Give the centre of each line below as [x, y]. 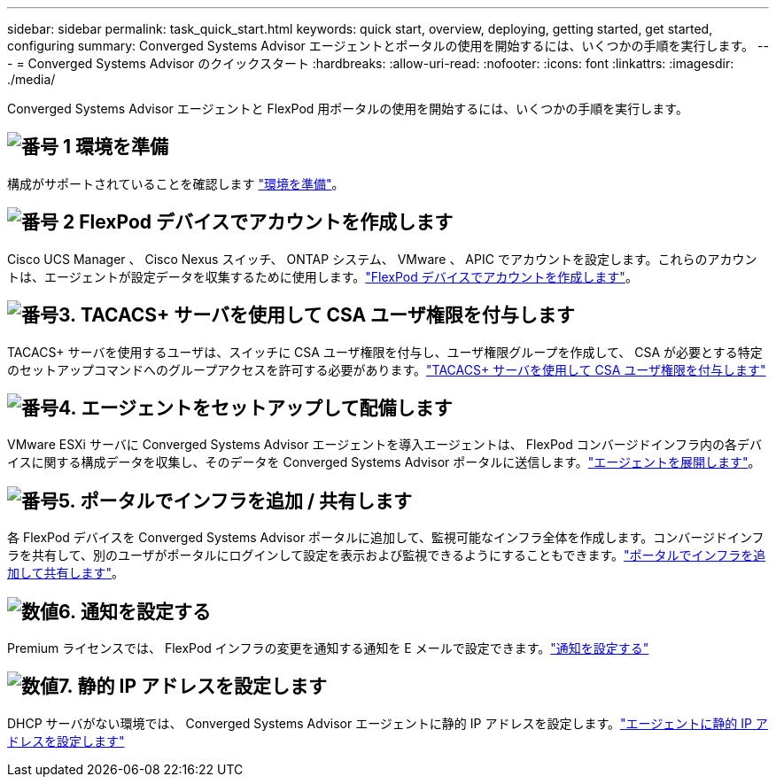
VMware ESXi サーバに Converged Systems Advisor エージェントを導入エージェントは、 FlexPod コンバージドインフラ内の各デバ [385, 445]
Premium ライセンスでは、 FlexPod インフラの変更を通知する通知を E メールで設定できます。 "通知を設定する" [328, 648]
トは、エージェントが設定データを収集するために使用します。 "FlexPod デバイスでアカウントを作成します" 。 [322, 276]
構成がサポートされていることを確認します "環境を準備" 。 [176, 183]
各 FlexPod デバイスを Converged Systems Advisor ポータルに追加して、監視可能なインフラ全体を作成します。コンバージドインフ [386, 538]
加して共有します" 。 [66, 573]
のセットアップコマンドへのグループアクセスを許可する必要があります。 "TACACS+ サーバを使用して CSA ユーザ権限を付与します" [387, 369]
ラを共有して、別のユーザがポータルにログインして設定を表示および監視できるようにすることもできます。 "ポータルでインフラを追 [387, 555]
